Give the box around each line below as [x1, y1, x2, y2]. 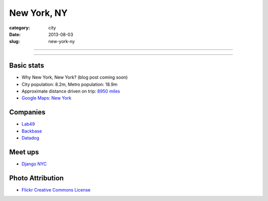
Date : [9, 31, 21, 37]
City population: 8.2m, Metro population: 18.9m [21, 81, 118, 87]
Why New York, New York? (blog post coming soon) [21, 74, 128, 80]
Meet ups [9, 148, 39, 156]
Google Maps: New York [21, 95, 71, 101]
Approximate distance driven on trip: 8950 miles [21, 88, 120, 94]
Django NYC [21, 161, 47, 167]
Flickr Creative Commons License [21, 187, 91, 193]
